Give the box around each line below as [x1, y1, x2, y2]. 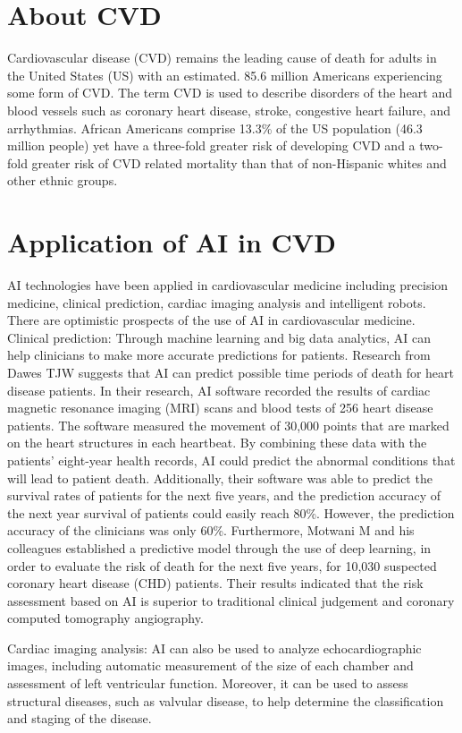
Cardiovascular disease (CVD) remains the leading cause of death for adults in [7, 48, 437, 67]
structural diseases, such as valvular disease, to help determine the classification [7, 691, 444, 710]
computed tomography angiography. [7, 609, 204, 627]
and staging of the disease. [7, 709, 152, 728]
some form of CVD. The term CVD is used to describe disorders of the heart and [7, 83, 453, 102]
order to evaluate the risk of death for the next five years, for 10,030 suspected [7, 556, 437, 575]
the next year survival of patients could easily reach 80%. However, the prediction [7, 503, 455, 522]
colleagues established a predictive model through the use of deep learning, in [7, 538, 432, 557]
